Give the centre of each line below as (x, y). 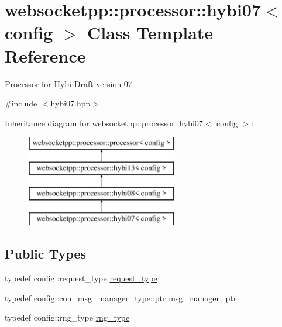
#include (21, 103)
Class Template (150, 32)
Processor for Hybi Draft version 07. (70, 83)
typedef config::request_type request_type (81, 278)
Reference (45, 55)
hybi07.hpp (70, 103)
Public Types (46, 254)
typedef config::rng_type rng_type (67, 317)
